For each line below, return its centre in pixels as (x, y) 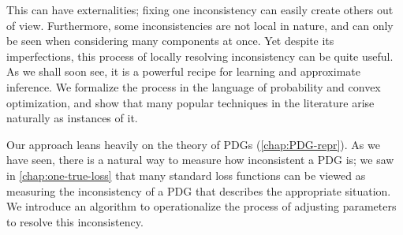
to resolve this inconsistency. (75, 221)
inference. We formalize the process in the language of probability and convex (194, 86)
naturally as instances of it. (72, 118)
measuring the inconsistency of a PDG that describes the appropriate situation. (199, 190)
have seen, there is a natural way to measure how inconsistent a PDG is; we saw (200, 160)
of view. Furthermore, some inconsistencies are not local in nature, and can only (200, 25)
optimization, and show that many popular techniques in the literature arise (190, 102)
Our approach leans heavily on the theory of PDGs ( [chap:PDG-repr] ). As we (193, 144)
